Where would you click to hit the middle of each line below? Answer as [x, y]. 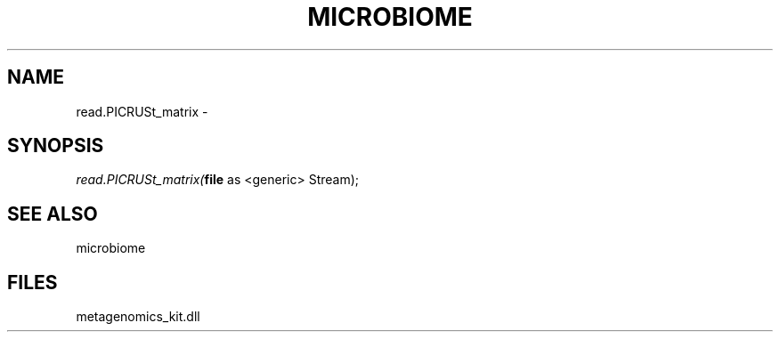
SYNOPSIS [56, 146]
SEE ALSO [53, 214]
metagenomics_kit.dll [138, 317]
